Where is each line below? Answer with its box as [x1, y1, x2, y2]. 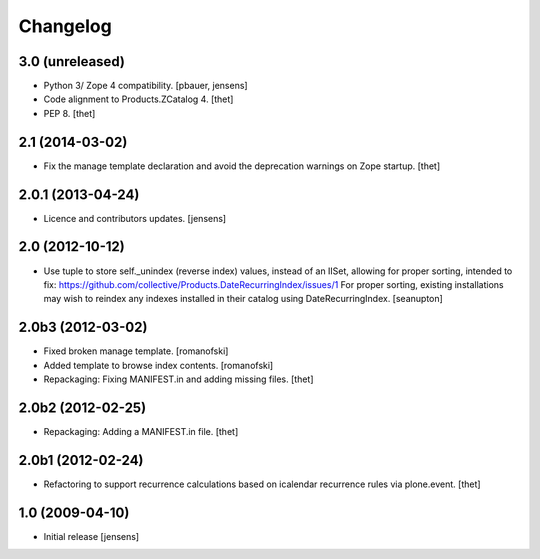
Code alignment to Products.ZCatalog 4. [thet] [43, 93, 234, 105]
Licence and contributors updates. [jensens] [43, 212, 227, 224]
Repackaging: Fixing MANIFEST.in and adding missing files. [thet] [43, 373, 314, 385]
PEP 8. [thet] [43, 107, 96, 119]
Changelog [18, 15, 112, 37]
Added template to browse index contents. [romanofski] [43, 359, 274, 371]
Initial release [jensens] [43, 530, 140, 542]
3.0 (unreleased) [18, 53, 125, 70]
